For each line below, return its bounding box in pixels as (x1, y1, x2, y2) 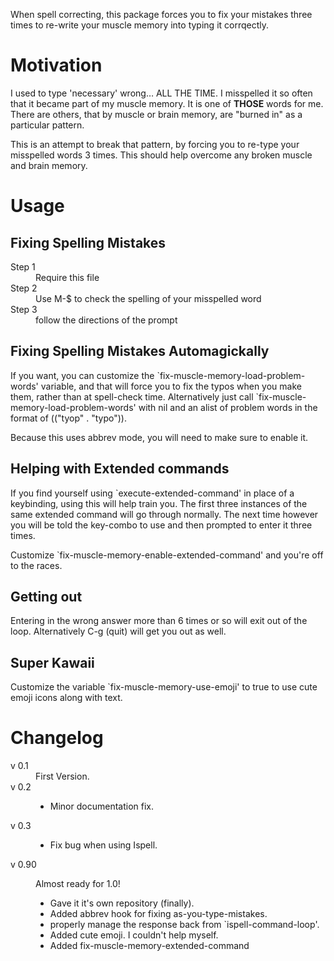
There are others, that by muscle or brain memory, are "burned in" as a (10, 108, 303, 120)
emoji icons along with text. (10, 692, 123, 704)
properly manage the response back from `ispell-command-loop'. (49, 919, 320, 931)
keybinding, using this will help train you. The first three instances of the (10, 497, 308, 509)
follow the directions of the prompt (35, 314, 178, 326)
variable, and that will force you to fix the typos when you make (40, 380, 302, 392)
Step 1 (10, 260, 36, 273)
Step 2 (10, 282, 38, 294)
